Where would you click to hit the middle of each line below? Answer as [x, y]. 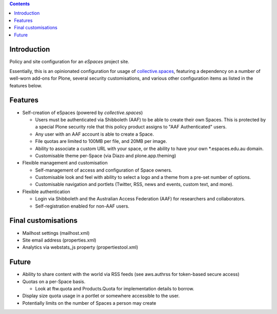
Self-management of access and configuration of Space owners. [104, 170]
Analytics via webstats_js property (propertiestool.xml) [80, 247]
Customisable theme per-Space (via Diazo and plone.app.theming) [106, 155]
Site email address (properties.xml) [60, 240]
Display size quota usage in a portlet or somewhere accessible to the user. [101, 296]
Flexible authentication [46, 191]
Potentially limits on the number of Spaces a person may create [89, 303]
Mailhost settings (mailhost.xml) [56, 233]
